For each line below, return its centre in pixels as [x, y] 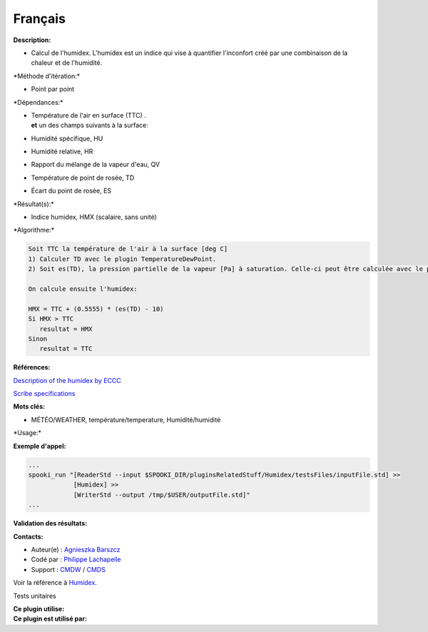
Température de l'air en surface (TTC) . [88, 115]
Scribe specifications [44, 394]
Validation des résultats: [50, 524]
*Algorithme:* [34, 230]
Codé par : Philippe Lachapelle [76, 559]
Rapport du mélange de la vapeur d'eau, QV [96, 165]
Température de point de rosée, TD [83, 178]
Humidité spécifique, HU [67, 138]
